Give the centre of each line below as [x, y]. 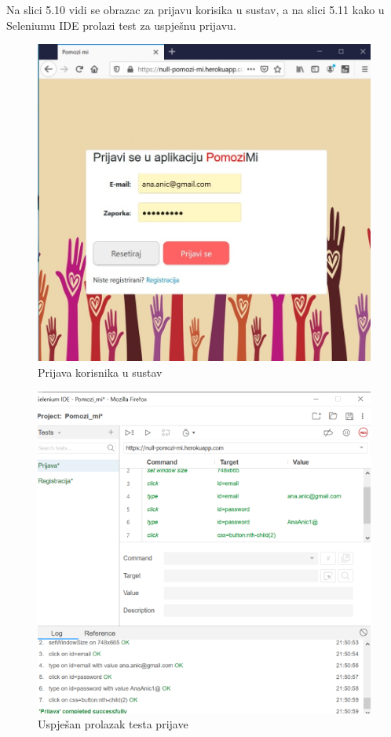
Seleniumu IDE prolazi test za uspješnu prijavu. [121, 25]
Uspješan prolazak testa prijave [113, 724]
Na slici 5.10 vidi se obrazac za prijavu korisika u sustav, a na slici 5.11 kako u [195, 9]
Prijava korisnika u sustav [100, 372]
